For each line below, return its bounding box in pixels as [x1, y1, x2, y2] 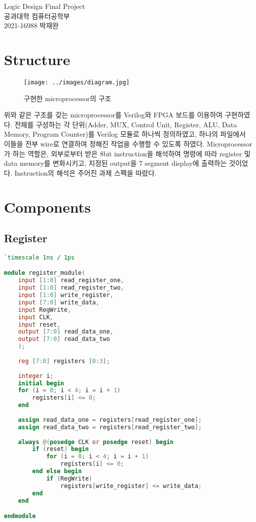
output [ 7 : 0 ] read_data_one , [18, 328, 114, 336]
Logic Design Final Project [4, 1, 85, 11]
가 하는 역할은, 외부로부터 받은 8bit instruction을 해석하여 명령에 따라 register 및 [4, 148, 251, 158]
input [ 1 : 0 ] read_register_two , [18, 284, 124, 292]
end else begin [32, 468, 82, 475]
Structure [4, 49, 71, 69]
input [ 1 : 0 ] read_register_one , [18, 277, 124, 284]
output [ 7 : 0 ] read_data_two [18, 336, 110, 343]
